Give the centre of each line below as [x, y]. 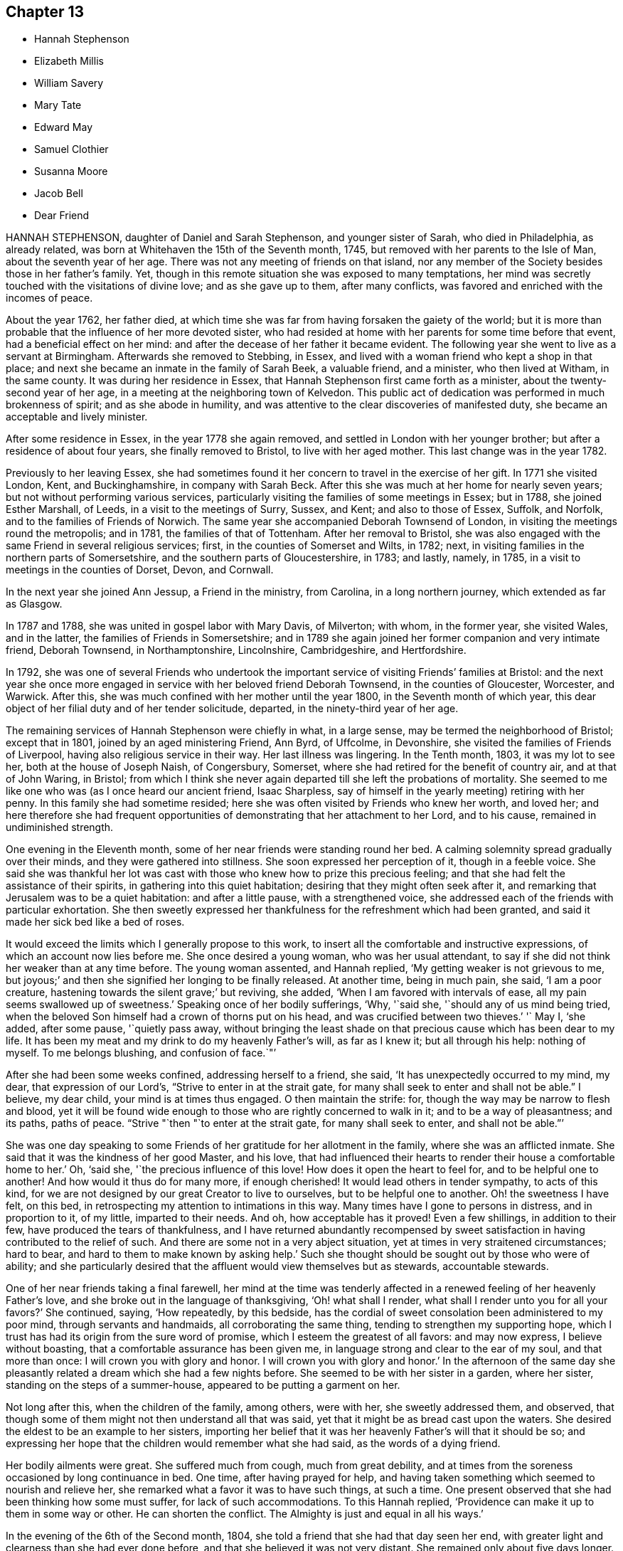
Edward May [64, 127]
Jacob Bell [59, 194]
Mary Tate [58, 105]
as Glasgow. [34, 604]
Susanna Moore [71, 171]
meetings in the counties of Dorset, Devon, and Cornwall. [140, 570]
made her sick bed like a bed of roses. [95, 922]
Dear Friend [62, 216]
